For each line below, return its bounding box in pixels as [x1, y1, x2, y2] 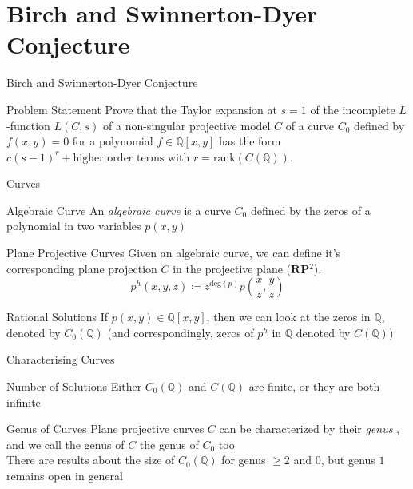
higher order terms [73, 152, 165, 164]
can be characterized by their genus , [219, 420, 399, 437]
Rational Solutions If [6, 308, 109, 325]
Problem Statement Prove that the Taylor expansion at [6, 101, 277, 117]
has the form [219, 133, 281, 149]
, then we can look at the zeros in [206, 308, 371, 325]
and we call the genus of [6, 435, 125, 452]
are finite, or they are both [248, 378, 380, 395]
